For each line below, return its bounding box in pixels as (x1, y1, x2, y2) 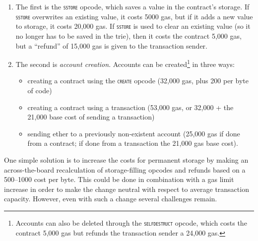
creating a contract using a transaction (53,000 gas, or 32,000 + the (27, 102, 234, 112)
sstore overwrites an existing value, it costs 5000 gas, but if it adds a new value (15, 11, 253, 21)
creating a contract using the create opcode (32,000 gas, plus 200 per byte (27, 75, 249, 86)
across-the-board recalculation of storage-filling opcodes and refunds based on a (4, 164, 246, 175)
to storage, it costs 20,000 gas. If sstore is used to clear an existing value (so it (15, 21, 251, 31)
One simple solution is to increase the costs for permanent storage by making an (4, 155, 249, 165)
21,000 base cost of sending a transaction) (27, 112, 155, 122)
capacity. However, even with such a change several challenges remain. (4, 193, 217, 204)
